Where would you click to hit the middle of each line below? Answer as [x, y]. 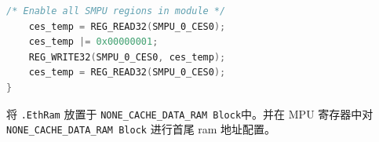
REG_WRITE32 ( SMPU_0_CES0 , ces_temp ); [127, 57]
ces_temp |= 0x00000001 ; [93, 42]
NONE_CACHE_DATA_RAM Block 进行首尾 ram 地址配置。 [141, 129]
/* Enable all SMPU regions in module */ [116, 11]
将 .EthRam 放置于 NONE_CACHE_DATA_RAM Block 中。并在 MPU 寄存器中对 [190, 113]
